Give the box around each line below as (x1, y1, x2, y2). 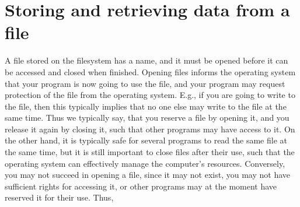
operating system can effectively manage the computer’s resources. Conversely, (5, 157, 285, 169)
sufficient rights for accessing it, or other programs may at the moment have (5, 180, 277, 192)
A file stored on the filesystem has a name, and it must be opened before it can (5, 54, 288, 66)
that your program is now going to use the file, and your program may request (5, 77, 285, 89)
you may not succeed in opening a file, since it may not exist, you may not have (5, 169, 291, 181)
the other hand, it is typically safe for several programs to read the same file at (5, 134, 287, 146)
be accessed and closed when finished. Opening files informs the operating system (5, 65, 296, 78)
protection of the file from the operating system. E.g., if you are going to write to (5, 89, 295, 101)
